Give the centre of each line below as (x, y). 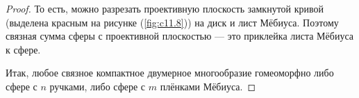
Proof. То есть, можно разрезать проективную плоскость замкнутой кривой (165, 8)
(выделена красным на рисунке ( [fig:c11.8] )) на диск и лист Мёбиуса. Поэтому (172, 22)
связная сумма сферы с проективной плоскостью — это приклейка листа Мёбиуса (179, 36)
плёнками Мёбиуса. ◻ (208, 86)
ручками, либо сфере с (98, 86)
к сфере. (23, 49)
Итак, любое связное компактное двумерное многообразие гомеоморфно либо (170, 73)
